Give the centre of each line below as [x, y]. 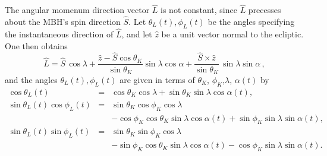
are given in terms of [157, 79]
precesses [265, 10]
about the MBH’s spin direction [63, 22]
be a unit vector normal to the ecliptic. [232, 34]
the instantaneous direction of [59, 34]
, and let [137, 34]
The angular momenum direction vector [77, 10]
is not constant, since [199, 10]
